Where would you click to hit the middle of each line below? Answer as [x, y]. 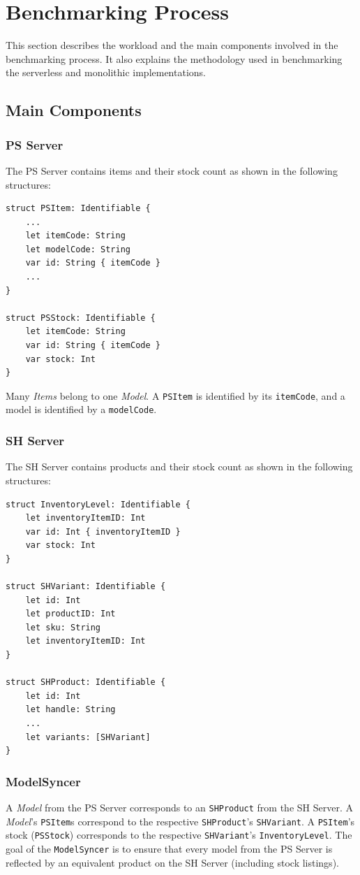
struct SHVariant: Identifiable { [86, 587]
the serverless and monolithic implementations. [106, 72]
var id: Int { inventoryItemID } [103, 531]
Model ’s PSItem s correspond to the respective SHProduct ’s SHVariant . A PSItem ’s [180, 821]
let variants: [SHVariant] [88, 737]
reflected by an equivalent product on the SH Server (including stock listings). [172, 862]
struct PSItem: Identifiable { [78, 209]
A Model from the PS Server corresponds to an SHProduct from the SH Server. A [179, 808]
